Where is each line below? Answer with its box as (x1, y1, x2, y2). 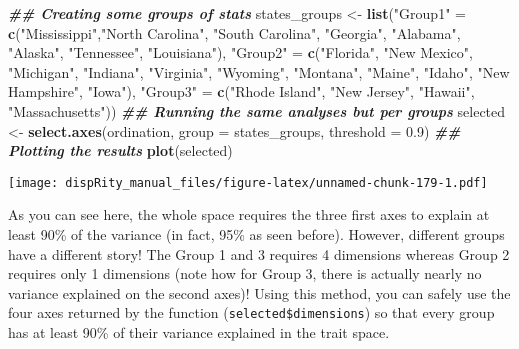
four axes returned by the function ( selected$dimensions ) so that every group (8, 302, 495, 323)
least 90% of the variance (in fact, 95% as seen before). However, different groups (8, 224, 505, 244)
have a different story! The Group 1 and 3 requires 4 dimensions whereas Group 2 (8, 243, 510, 264)
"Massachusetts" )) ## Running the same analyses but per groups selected (8, 100, 506, 121)
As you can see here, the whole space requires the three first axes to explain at (8, 204, 490, 225)
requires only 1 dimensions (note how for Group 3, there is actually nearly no (8, 263, 482, 284)
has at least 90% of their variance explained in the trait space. (8, 322, 390, 343)
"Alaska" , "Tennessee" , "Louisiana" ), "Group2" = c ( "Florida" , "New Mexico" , (8, 42, 473, 63)
